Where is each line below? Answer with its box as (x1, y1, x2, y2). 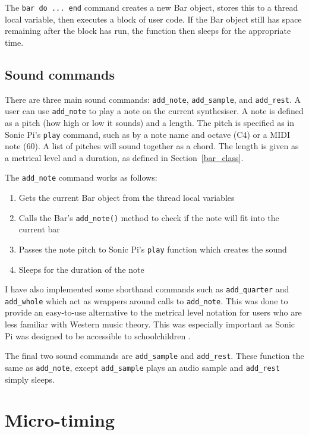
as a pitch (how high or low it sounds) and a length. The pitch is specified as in (5, 116, 294, 128)
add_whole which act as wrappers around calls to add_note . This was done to (5, 294, 288, 307)
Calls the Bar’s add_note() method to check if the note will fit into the (18, 211, 279, 223)
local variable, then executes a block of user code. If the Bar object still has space (5, 12, 302, 25)
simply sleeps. (5, 373, 55, 385)
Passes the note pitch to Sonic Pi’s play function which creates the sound (18, 242, 287, 255)
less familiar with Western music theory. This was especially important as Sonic (5, 318, 295, 330)
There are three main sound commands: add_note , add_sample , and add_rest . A (5, 93, 301, 105)
